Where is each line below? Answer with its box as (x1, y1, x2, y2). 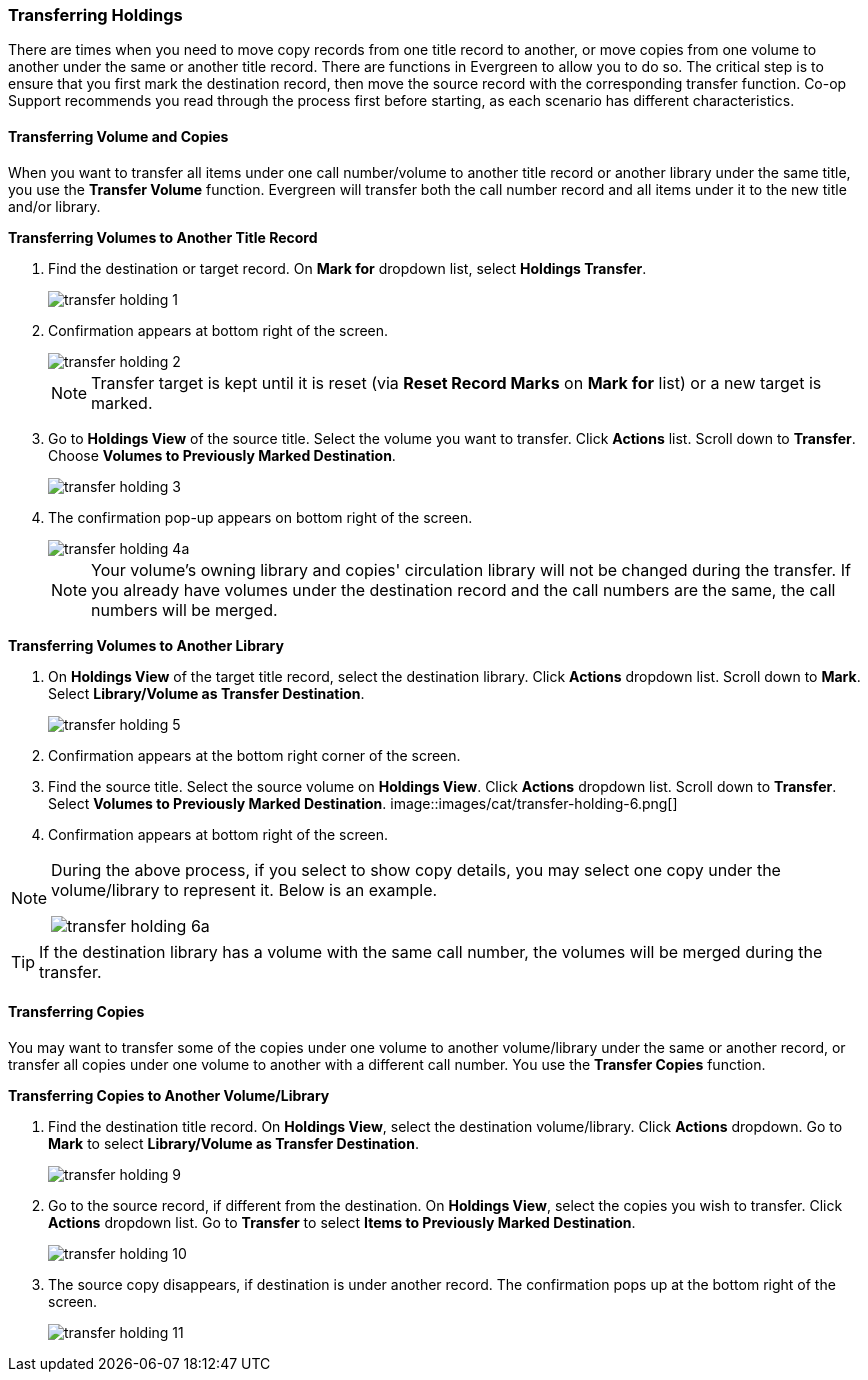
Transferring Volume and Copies (8, 127, 229, 145)
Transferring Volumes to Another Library (8, 636, 284, 654)
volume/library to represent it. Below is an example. (51, 879, 438, 900)
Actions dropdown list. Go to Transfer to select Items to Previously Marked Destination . (48, 1213, 636, 1231)
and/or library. (8, 197, 101, 215)
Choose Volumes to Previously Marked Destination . (48, 446, 396, 464)
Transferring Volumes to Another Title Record (8, 228, 318, 246)
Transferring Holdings (8, 5, 183, 25)
